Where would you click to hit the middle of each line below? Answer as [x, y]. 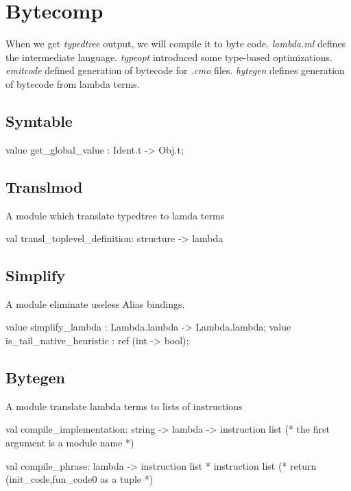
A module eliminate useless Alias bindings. [95, 303]
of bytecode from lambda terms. [73, 83]
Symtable [39, 120]
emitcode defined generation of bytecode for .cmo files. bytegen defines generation [175, 70]
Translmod [44, 186]
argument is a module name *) [70, 443]
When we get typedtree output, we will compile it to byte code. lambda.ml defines [176, 44]
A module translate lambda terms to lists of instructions [124, 406]
